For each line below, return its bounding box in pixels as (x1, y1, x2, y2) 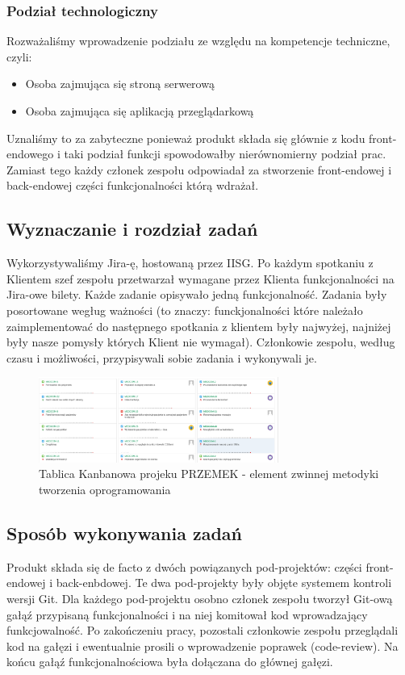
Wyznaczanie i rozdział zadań (6, 216, 258, 241)
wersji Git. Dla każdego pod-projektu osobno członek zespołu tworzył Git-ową (6, 590, 393, 606)
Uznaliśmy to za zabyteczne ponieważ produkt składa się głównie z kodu (6, 129, 365, 146)
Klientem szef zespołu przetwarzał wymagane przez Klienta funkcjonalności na (6, 270, 395, 287)
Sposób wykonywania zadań (6, 521, 242, 545)
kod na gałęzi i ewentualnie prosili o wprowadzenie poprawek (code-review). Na (6, 637, 399, 654)
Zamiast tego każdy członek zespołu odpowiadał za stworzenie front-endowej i (6, 161, 392, 178)
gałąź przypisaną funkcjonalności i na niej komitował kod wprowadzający (6, 606, 368, 623)
